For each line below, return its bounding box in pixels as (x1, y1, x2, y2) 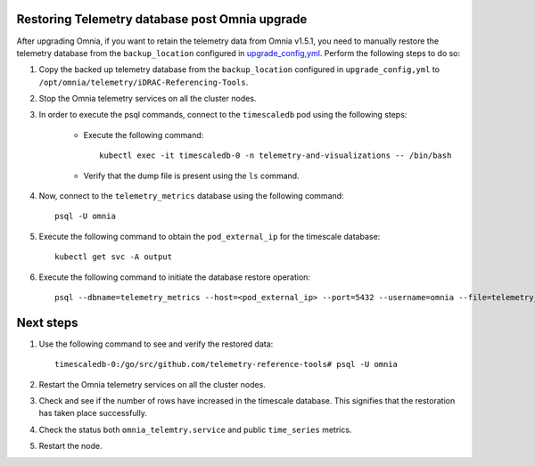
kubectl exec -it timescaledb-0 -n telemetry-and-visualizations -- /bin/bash (99, 151, 452, 160)
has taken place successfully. (38, 408, 147, 419)
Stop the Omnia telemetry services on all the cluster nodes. (38, 94, 257, 104)
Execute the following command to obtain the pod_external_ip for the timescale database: (38, 231, 381, 241)
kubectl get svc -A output (54, 252, 173, 262)
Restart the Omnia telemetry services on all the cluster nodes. (38, 379, 267, 389)
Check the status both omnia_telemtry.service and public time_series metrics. (38, 424, 352, 435)
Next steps (16, 315, 78, 330)
